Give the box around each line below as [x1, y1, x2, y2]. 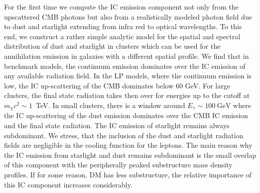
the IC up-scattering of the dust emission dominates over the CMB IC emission [4, 110, 248, 121]
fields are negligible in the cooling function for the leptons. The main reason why [4, 140, 252, 150]
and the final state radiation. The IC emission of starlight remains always [4, 120, 230, 130]
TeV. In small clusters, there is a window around [36, 100, 185, 110]
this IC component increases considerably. [4, 179, 133, 189]
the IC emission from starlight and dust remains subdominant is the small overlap [4, 149, 256, 160]
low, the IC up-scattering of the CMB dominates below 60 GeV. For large [4, 80, 230, 90]
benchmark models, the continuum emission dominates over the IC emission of [4, 60, 245, 71]
